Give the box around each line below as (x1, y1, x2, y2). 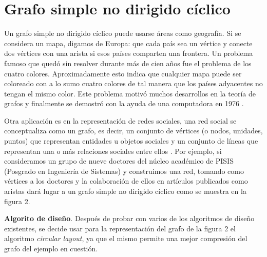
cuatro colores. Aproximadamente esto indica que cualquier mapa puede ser (4, 68, 242, 78)
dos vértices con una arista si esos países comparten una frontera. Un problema (4, 48, 253, 58)
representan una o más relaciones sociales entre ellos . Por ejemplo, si (4, 145, 222, 156)
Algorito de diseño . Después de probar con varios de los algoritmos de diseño (4, 213, 255, 224)
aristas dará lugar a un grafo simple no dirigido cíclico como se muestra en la (4, 186, 246, 196)
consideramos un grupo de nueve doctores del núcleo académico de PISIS (4, 155, 234, 166)
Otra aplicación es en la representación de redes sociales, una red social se (4, 115, 237, 126)
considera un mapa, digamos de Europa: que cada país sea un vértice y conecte (4, 37, 253, 48)
